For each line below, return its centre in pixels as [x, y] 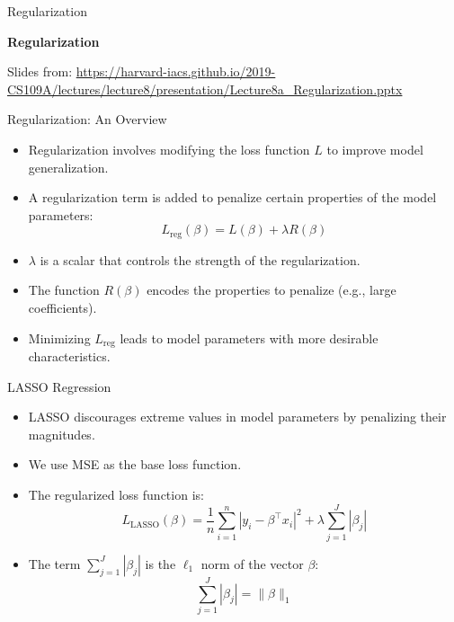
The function [64, 290]
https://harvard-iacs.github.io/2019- [176, 71]
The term [54, 563]
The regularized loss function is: [116, 494]
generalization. [68, 167]
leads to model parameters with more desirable [249, 338]
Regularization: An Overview [87, 119]
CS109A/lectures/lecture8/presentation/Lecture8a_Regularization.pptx [205, 89]
